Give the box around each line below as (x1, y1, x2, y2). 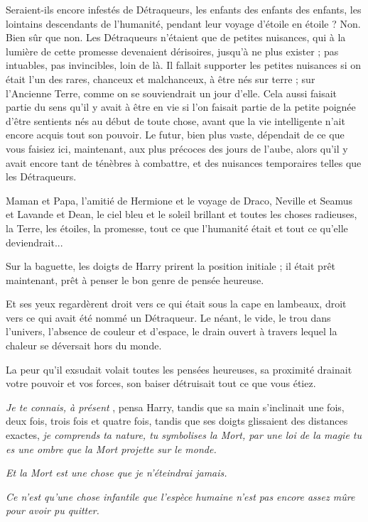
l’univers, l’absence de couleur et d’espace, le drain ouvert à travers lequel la (6, 324, 337, 339)
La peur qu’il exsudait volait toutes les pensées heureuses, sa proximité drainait (6, 361, 352, 376)
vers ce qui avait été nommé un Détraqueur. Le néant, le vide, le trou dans (6, 310, 331, 325)
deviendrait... (6, 234, 63, 249)
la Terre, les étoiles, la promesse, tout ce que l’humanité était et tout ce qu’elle (6, 220, 348, 235)
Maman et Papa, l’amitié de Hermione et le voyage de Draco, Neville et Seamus (6, 192, 353, 207)
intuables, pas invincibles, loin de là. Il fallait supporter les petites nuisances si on (6, 58, 362, 72)
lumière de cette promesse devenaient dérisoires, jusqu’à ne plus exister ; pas (6, 43, 339, 58)
